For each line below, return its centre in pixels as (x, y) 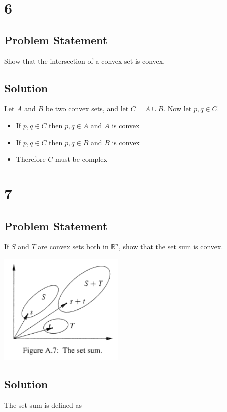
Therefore (31, 159)
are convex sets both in (73, 246)
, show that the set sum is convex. (171, 246)
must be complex (81, 159)
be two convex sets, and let (87, 109)
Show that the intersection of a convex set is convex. (85, 60)
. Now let (178, 109)
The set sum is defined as (43, 405)
